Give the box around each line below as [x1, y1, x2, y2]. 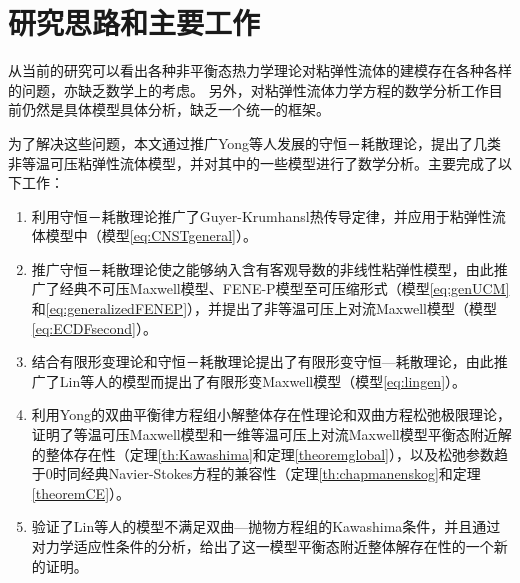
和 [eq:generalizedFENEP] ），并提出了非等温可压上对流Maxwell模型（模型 [31, 298, 497, 319]
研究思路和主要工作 [8, 2, 261, 43]
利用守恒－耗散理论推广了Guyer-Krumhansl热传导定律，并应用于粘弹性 [31, 205, 492, 226]
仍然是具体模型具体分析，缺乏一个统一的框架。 [21, 99, 330, 120]
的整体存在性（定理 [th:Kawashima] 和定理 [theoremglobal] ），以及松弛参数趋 [31, 443, 508, 464]
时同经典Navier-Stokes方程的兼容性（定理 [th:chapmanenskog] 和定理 [52, 463, 481, 484]
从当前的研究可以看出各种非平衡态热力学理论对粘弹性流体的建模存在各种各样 [8, 60, 512, 81]
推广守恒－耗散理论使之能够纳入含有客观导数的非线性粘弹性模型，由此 [31, 258, 494, 279]
